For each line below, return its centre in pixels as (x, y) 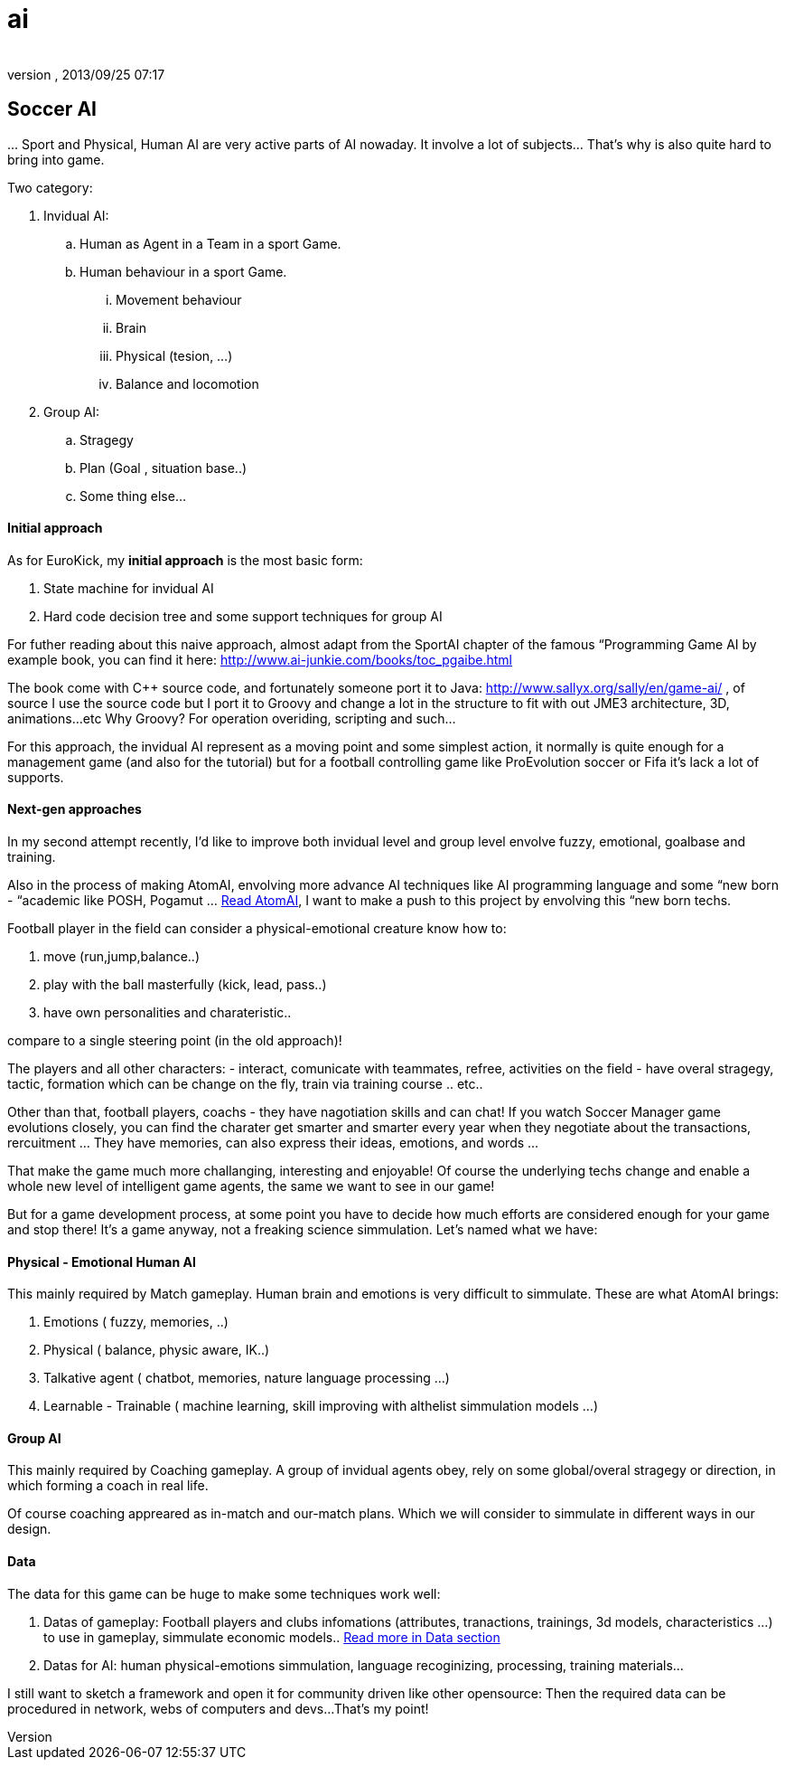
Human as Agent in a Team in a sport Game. (210, 243)
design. (29, 1529)
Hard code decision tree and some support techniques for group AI (243, 616)
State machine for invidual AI (129, 588)
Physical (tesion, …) (174, 355)
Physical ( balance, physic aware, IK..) (157, 1350)
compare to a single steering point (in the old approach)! (175, 1041)
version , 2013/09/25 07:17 (86, 74)
